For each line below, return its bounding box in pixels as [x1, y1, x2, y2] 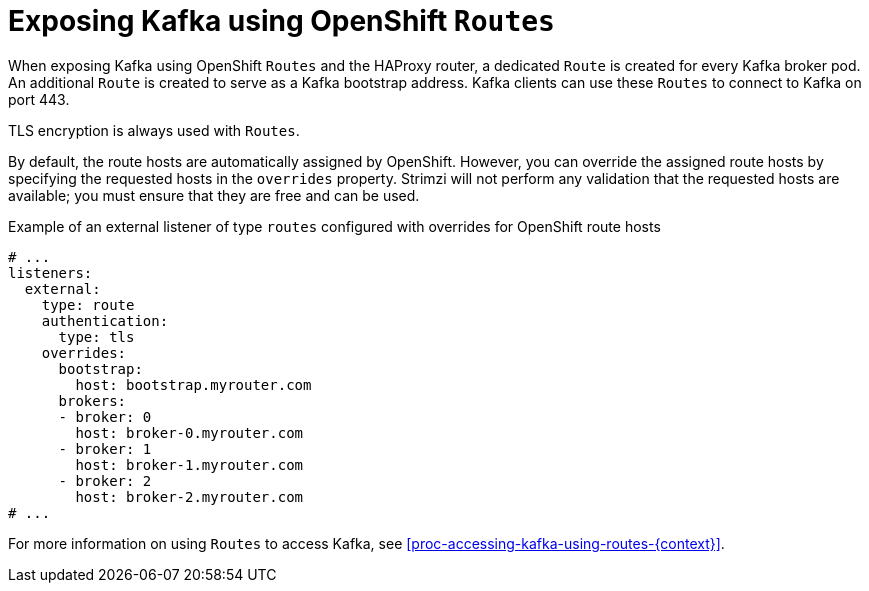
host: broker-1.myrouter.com [75, 456, 304, 473]
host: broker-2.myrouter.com [75, 488, 304, 505]
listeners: [8, 264, 93, 281]
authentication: [41, 312, 169, 329]
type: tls [58, 328, 135, 345]
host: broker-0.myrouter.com [75, 424, 304, 441]
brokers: [58, 392, 127, 409]
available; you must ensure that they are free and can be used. [8, 186, 420, 204]
